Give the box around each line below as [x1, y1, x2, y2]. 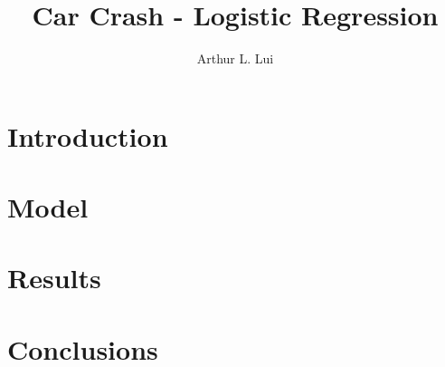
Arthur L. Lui [196, 49, 274, 68]
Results [7, 259, 101, 296]
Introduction [7, 117, 168, 154]
